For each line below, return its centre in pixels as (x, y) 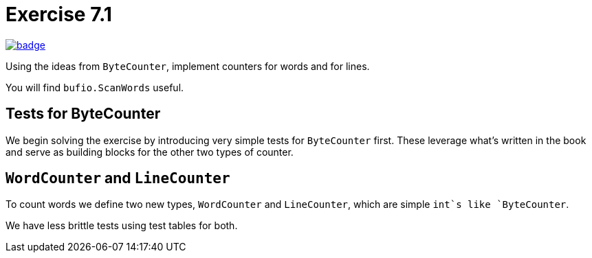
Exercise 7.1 (59, 14)
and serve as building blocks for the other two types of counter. (150, 152)
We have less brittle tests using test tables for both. (122, 226)
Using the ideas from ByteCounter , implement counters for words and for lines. (188, 66)
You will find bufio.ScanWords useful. (95, 87)
